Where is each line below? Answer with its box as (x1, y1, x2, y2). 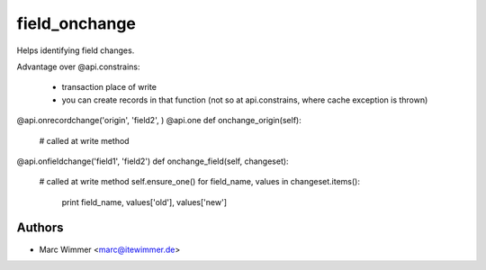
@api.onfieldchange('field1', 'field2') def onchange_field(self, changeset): (16, 156, 289, 166)
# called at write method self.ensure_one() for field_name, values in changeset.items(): (39, 176, 360, 187)
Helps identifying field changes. (16, 45, 135, 56)
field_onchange (16, 13, 137, 33)
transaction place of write (61, 82, 157, 93)
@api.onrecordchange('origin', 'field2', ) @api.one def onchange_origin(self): (16, 115, 301, 126)
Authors (16, 220, 64, 236)
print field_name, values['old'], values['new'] (61, 196, 227, 207)
